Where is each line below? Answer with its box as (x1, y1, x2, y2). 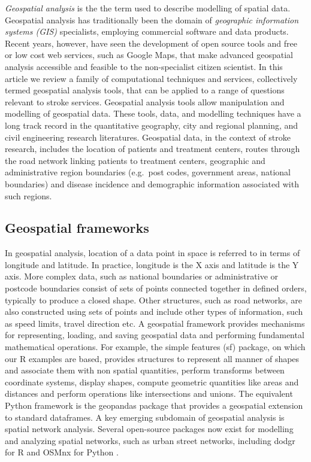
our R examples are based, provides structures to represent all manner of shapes (5, 352, 300, 364)
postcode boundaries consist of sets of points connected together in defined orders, (5, 282, 307, 294)
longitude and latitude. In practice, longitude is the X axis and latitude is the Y (5, 258, 299, 270)
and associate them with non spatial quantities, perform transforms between (5, 364, 285, 376)
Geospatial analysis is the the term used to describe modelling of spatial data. (5, 2, 291, 14)
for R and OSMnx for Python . (5, 446, 119, 458)
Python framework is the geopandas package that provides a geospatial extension (5, 399, 303, 412)
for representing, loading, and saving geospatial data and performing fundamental (5, 329, 304, 341)
